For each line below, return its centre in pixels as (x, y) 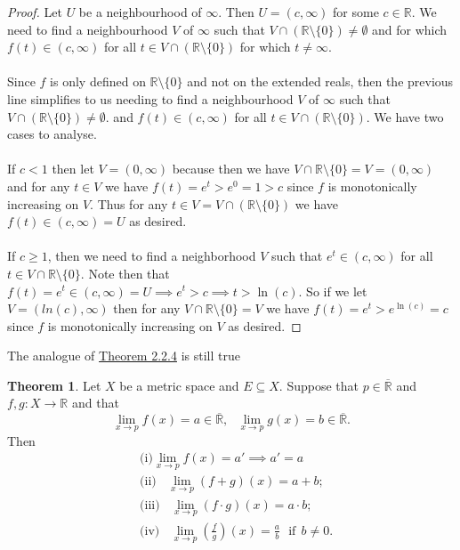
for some (356, 12)
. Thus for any (129, 203)
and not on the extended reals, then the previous (320, 81)
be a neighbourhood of (140, 12)
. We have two (405, 116)
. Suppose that (319, 385)
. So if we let (333, 291)
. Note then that (125, 273)
